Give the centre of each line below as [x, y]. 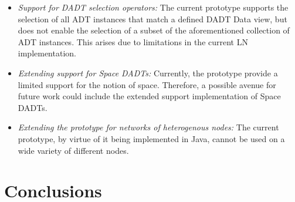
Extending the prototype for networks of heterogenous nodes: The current [148, 127]
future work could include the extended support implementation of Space [149, 96]
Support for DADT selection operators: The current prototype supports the [153, 7]
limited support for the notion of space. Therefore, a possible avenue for [147, 84]
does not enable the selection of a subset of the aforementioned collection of [154, 30]
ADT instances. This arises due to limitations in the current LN [133, 41]
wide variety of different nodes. [73, 150]
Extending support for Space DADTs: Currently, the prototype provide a [148, 73]
